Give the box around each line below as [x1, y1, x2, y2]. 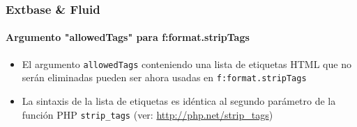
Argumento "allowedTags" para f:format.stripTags [6, 30, 250, 44]
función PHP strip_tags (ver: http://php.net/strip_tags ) [22, 107, 273, 121]
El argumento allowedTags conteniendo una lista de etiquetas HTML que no [22, 56, 351, 71]
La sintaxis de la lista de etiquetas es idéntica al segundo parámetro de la [22, 93, 336, 108]
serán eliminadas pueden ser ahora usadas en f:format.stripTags [22, 70, 307, 85]
